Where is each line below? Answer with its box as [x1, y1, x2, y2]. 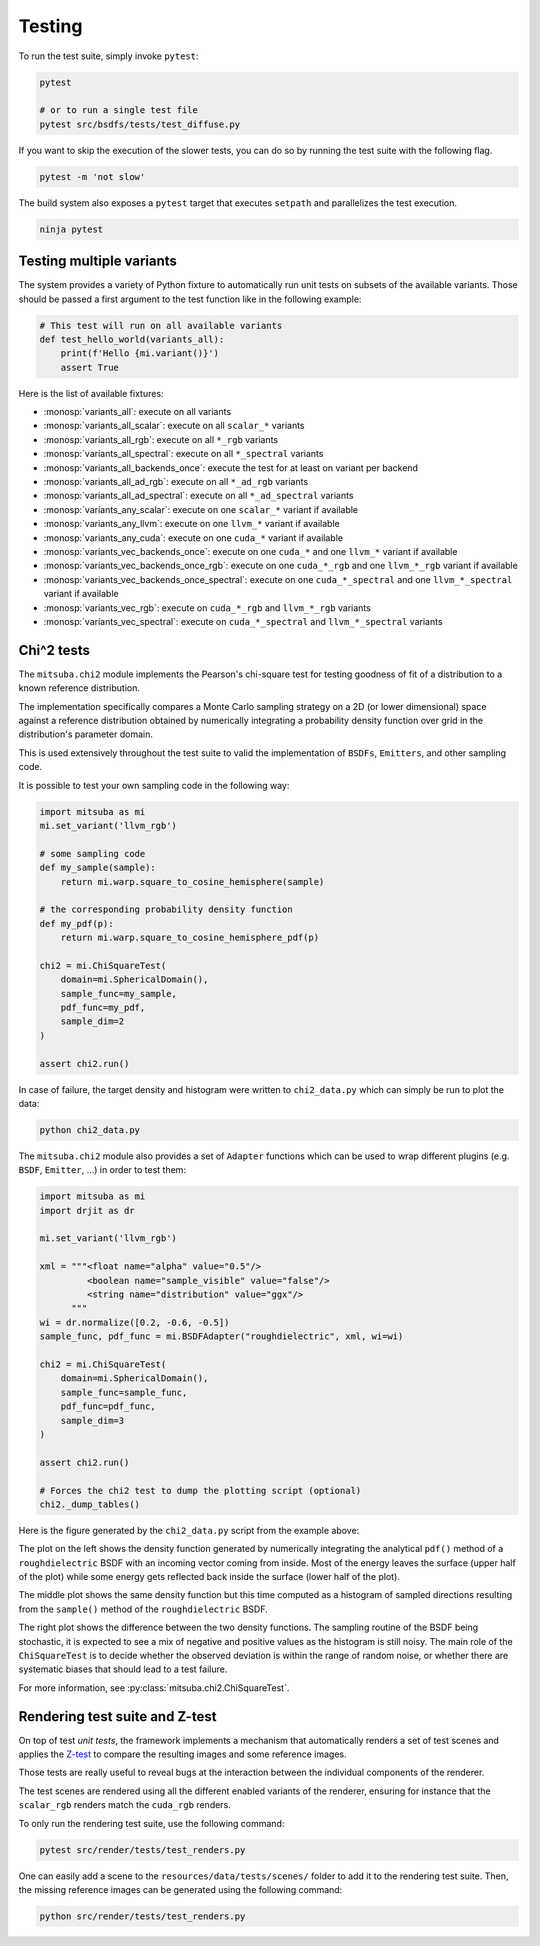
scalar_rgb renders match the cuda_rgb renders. [18, 1799, 232, 1811]
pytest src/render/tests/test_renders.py [39, 1844, 246, 1855]
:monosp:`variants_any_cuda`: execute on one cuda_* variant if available [43, 531, 344, 544]
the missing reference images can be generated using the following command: [18, 1884, 343, 1895]
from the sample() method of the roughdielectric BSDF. [18, 1603, 269, 1615]
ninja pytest [39, 223, 104, 235]
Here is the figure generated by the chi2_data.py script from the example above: [18, 1524, 360, 1536]
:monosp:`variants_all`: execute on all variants [43, 406, 232, 418]
